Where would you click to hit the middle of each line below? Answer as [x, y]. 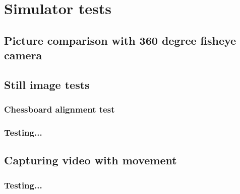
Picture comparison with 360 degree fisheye [120, 40]
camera [23, 55]
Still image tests [47, 84]
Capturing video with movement [91, 160]
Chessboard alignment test [59, 109]
